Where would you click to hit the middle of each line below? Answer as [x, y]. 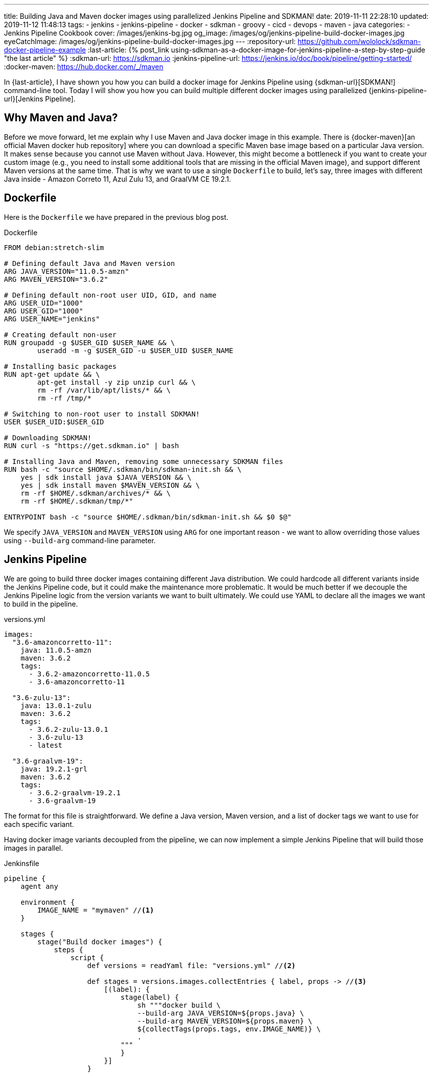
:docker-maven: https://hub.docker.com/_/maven [84, 67]
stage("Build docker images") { [100, 942]
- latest [46, 745]
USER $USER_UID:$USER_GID [54, 422]
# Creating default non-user [60, 334]
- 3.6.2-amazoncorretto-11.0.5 [89, 674]
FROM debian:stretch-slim [54, 247]
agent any [39, 886]
